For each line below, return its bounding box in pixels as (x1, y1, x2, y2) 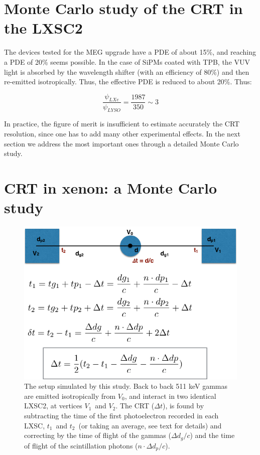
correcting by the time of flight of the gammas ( (24, 430, 171, 440)
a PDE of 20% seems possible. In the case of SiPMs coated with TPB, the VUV (4, 56, 250, 67)
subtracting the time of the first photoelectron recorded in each (24, 410, 219, 420)
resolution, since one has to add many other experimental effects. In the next (4, 128, 240, 138)
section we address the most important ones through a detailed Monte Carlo (4, 138, 239, 148)
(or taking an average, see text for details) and (78, 420, 222, 430)
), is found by (162, 400, 204, 411)
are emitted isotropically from (24, 390, 116, 401)
